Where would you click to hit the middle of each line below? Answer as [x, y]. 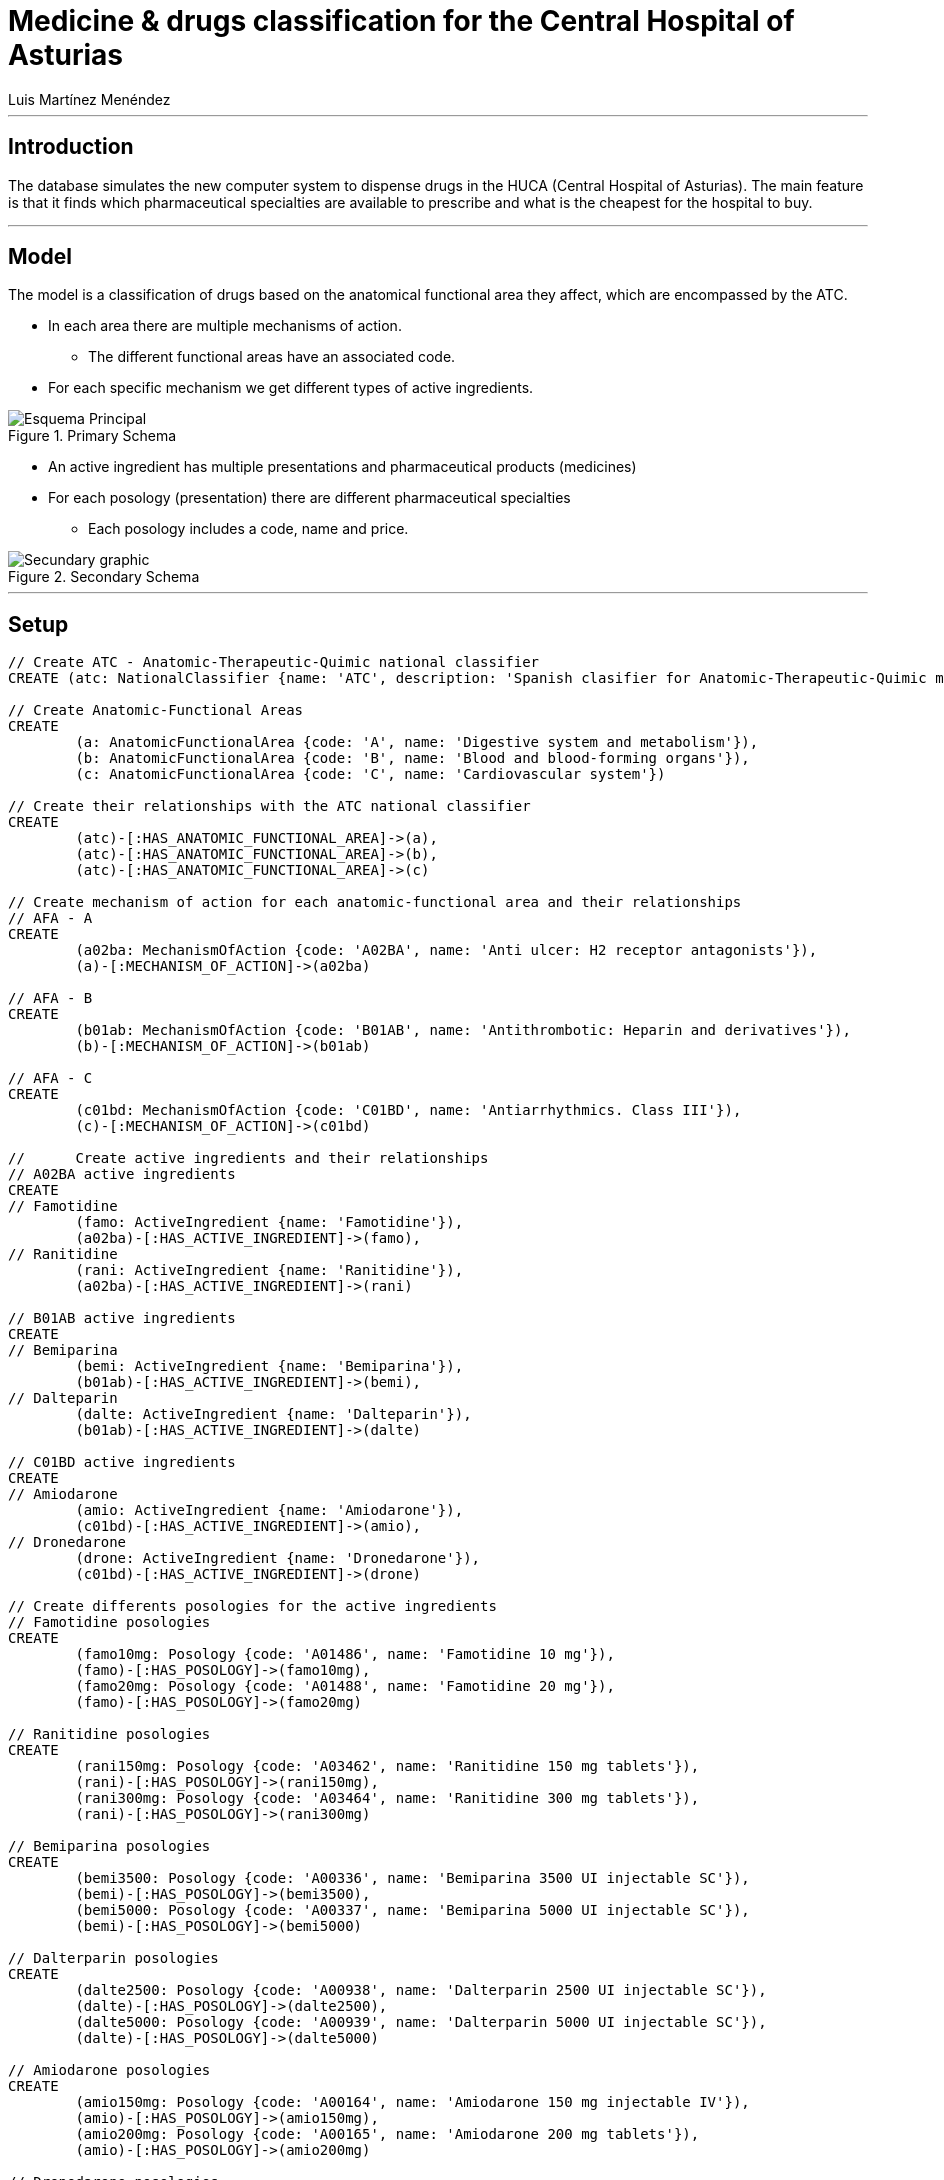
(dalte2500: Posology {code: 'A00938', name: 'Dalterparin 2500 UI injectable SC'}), [421, 1990]
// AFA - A [50, 918]
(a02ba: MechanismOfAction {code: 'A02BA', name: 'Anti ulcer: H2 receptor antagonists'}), [446, 950]
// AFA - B [50, 998]
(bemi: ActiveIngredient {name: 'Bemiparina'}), [269, 1366]
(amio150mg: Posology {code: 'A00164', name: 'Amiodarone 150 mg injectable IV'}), [412, 2102]
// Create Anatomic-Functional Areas [156, 710]
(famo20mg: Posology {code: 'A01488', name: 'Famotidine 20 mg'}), [345, 1686]
